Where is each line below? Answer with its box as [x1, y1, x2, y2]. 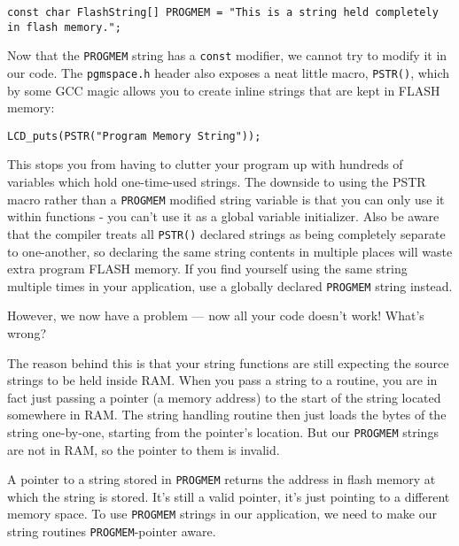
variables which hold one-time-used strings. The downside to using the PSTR [7, 173, 426, 191]
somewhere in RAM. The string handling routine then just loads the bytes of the [7, 405, 447, 424]
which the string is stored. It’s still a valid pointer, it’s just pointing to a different [7, 487, 450, 505]
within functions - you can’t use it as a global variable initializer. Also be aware [7, 207, 440, 226]
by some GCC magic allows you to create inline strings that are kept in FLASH [7, 81, 440, 99]
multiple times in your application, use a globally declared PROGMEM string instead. [7, 276, 453, 295]
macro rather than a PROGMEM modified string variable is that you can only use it [7, 189, 445, 208]
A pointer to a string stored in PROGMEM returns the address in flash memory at [7, 470, 436, 488]
